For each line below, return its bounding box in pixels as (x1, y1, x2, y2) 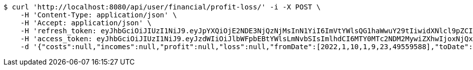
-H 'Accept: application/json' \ (20, 19, 152, 27)
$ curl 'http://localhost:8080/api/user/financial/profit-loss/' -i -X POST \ (4, 3, 321, 11)
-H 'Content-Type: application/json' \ (20, 11, 177, 19)
